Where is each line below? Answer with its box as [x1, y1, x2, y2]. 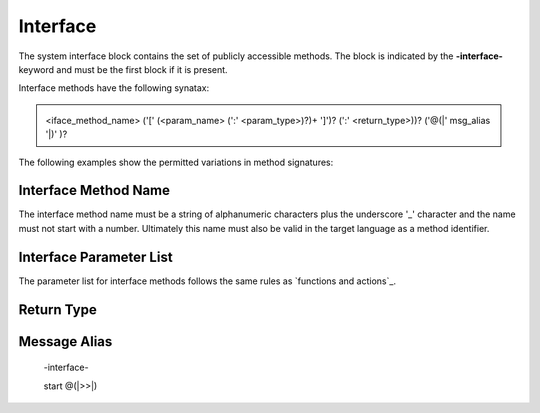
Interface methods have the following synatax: [18, 82, 210, 94]
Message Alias [18, 333, 113, 350]
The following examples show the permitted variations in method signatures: [18, 156, 334, 168]
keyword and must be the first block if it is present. [18, 63, 229, 75]
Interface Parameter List [18, 248, 174, 265]
